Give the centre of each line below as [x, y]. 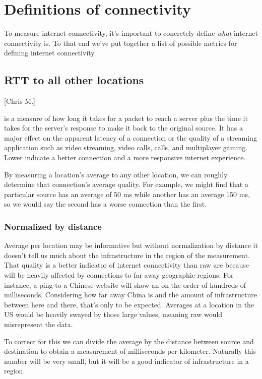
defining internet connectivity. [50, 53]
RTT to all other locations [74, 80]
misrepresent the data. [39, 324]
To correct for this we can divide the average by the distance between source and [129, 341]
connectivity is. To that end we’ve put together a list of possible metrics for [121, 43]
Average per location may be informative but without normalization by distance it [131, 245]
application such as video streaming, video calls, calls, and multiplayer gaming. [126, 147]
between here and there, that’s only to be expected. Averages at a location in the [129, 304]
